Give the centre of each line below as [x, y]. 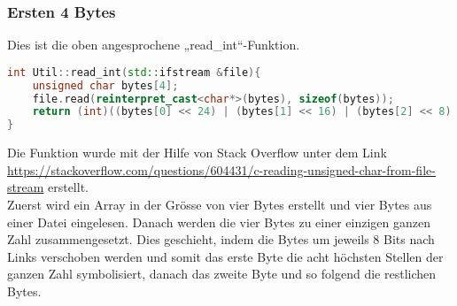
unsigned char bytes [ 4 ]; [105, 85]
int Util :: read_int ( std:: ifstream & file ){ [134, 72]
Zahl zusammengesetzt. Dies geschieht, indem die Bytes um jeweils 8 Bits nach [221, 239]
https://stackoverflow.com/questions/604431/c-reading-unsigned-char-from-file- [221, 169]
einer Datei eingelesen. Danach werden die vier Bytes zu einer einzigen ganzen [219, 222]
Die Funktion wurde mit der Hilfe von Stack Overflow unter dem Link [197, 153]
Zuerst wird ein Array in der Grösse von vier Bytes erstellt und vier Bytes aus [220, 204]
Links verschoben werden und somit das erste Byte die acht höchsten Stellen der [225, 256]
